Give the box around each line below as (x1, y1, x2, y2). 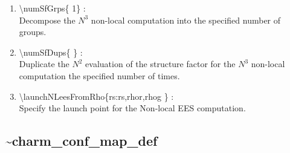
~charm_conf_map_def (5, 131, 158, 150)
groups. (19, 25, 47, 38)
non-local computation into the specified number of (91, 13, 281, 26)
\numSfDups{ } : (19, 45, 83, 58)
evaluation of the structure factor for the (85, 57, 236, 70)
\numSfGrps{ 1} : (19, 2, 86, 14)
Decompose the (19, 13, 76, 26)
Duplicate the (19, 57, 69, 70)
